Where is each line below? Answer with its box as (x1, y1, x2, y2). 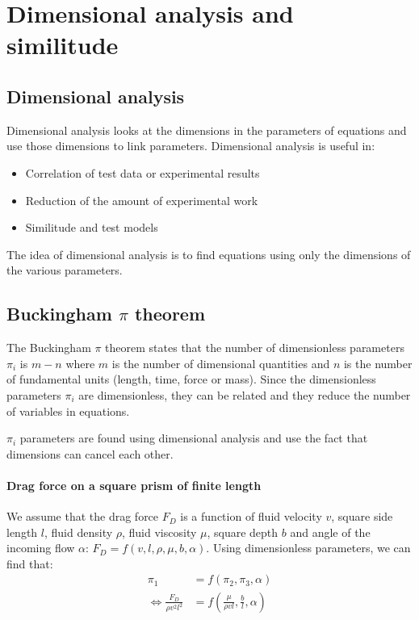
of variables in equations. (6, 402, 130, 419)
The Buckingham (6, 339, 91, 356)
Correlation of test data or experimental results (25, 164, 260, 181)
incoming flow (6, 539, 75, 556)
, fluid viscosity (122, 523, 197, 540)
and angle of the (290, 523, 371, 540)
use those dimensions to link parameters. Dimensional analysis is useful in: (6, 137, 375, 154)
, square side (331, 508, 393, 525)
